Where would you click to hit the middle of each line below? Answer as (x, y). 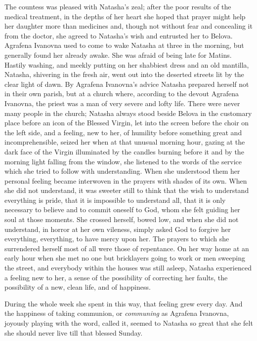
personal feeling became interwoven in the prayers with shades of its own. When (126, 180)
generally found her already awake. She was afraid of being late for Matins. (118, 55)
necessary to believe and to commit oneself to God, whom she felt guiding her (122, 209)
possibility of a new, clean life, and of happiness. (78, 287)
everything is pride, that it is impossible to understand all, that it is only (115, 200)
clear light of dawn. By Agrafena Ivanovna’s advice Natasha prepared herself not (127, 84)
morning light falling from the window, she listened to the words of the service (123, 161)
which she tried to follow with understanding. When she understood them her (122, 171)
